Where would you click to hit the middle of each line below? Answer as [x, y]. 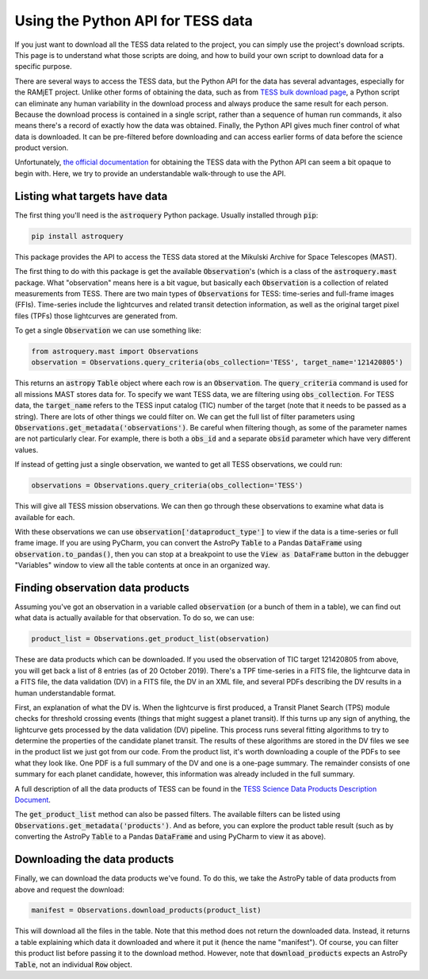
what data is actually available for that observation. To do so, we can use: [135, 618]
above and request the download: [69, 889]
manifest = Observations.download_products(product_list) [146, 910]
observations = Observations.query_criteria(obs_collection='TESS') [167, 486]
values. [27, 449]
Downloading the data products [94, 860]
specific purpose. [43, 67]
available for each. [45, 517]
